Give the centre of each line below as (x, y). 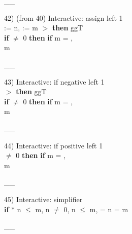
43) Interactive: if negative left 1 (54, 81)
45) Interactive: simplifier (43, 199)
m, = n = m (109, 209)
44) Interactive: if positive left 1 (54, 145)
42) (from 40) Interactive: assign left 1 (63, 17)
